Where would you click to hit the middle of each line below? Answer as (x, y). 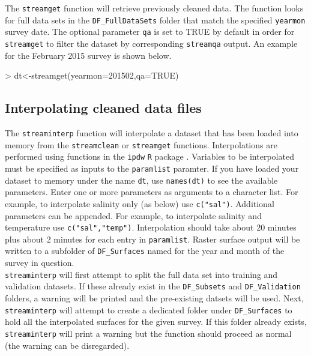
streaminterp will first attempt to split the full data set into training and (141, 274)
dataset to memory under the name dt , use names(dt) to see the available (141, 180)
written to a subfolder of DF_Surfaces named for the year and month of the (145, 251)
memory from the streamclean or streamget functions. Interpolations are (141, 144)
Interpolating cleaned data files (103, 108)
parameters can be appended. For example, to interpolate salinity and (133, 215)
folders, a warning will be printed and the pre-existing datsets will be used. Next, (154, 298)
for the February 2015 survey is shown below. (88, 55)
